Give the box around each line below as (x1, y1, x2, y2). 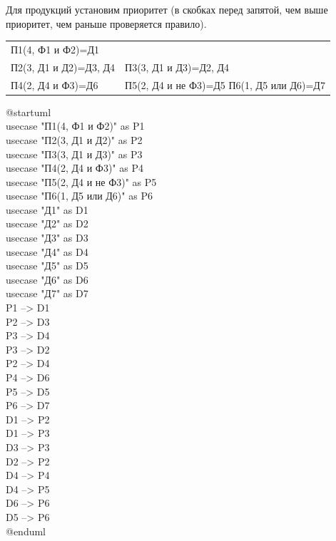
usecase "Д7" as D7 (6, 286, 88, 301)
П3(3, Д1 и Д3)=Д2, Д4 (125, 59, 230, 74)
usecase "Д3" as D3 (6, 230, 88, 245)
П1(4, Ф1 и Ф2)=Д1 (11, 41, 99, 56)
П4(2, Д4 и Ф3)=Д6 (11, 77, 98, 92)
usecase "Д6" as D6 (6, 272, 88, 287)
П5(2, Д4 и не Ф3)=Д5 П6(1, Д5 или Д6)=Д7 (125, 77, 325, 92)
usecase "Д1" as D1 (6, 202, 88, 217)
